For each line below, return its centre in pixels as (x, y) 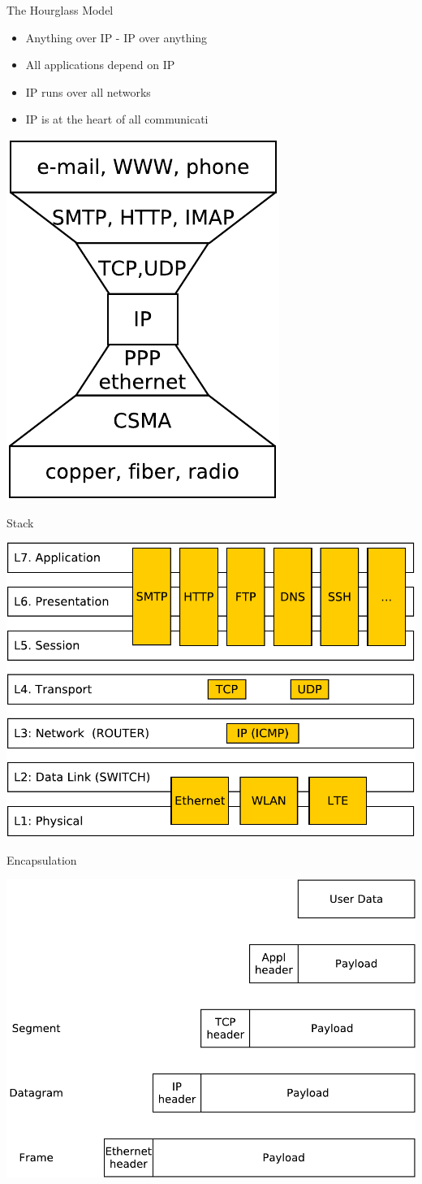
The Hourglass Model (60, 10)
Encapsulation (42, 859)
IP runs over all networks (88, 91)
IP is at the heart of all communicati (117, 119)
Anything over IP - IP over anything (116, 37)
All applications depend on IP (100, 65)
